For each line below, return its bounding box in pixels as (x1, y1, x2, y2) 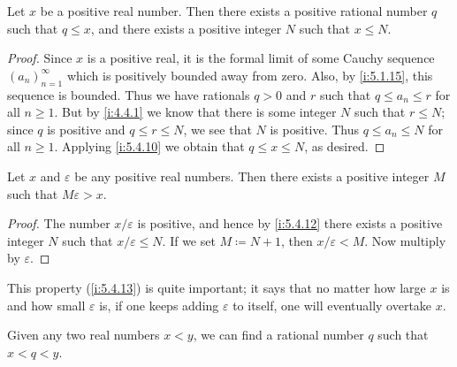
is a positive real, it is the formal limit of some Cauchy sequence (87, 49, 435, 67)
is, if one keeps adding (99, 295, 219, 314)
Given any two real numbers (7, 325, 160, 344)
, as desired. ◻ (304, 137, 385, 156)
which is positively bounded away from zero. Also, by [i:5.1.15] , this (66, 65, 433, 84)
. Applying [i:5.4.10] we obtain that (54, 137, 245, 156)
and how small (7, 295, 86, 314)
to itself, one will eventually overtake (232, 295, 432, 314)
